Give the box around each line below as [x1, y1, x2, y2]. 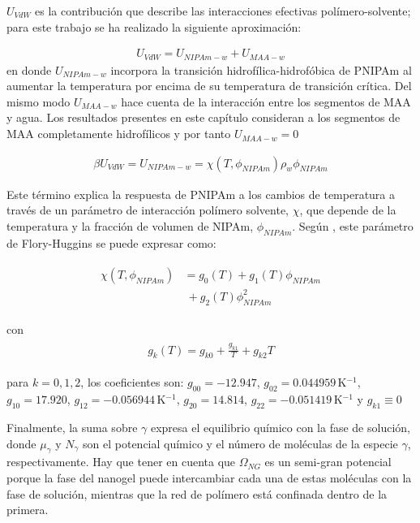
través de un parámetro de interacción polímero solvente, [6, 201, 289, 218]
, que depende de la [299, 201, 396, 218]
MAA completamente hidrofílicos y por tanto [6, 125, 231, 142]
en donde [6, 61, 52, 78]
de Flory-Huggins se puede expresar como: [6, 234, 216, 251]
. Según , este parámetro [292, 217, 414, 234]
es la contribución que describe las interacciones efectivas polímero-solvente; [35, 2, 411, 19]
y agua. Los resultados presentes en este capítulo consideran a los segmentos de [6, 109, 401, 126]
